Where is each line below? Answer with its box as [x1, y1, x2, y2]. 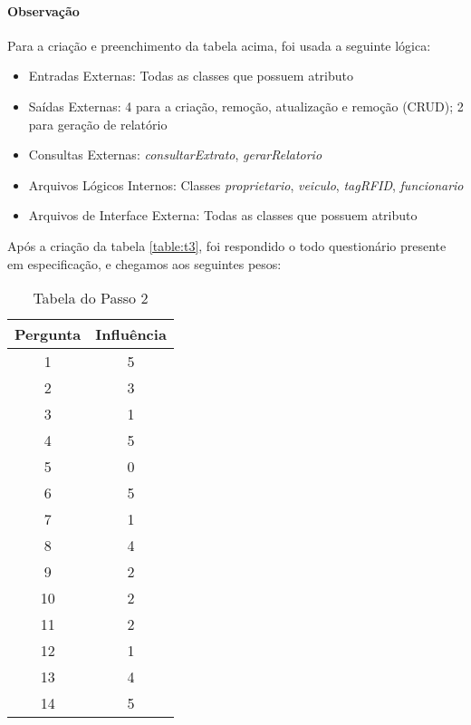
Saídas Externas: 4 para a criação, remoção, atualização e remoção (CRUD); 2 [28, 96, 464, 115]
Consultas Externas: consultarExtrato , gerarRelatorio [28, 145, 322, 164]
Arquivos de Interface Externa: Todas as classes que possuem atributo [28, 206, 418, 225]
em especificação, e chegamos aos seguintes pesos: [7, 254, 282, 273]
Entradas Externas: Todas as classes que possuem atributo [28, 66, 353, 85]
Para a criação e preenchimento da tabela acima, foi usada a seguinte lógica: [7, 35, 431, 54]
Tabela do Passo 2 [33, 287, 149, 309]
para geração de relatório [28, 114, 168, 133]
